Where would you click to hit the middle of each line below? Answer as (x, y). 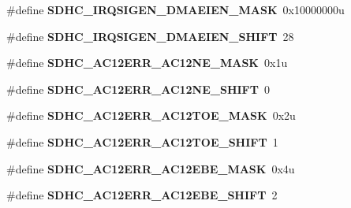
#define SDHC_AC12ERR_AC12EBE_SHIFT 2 (142, 195)
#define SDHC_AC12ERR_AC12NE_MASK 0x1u (147, 63)
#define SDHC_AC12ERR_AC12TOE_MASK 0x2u (151, 115)
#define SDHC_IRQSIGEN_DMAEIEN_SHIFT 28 (150, 36)
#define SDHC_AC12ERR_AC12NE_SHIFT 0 (138, 89)
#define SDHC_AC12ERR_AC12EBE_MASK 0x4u (151, 168)
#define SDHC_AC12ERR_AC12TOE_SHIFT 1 (142, 141)
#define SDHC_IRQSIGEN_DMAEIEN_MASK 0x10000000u (175, 9)
